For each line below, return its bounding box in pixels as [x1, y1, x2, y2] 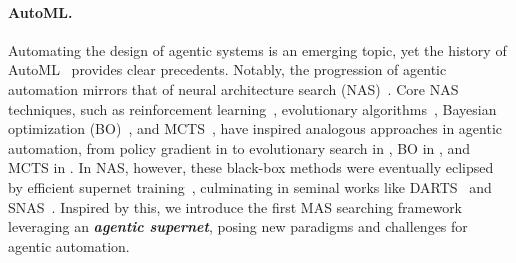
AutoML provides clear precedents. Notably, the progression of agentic [8, 59, 447, 80]
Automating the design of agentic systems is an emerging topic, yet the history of [8, 39, 507, 60]
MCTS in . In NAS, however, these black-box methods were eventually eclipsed [8, 157, 494, 178]
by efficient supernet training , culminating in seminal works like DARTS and [8, 176, 492, 197]
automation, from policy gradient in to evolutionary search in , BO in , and [8, 137, 471, 158]
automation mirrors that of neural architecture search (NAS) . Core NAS [8, 78, 459, 99]
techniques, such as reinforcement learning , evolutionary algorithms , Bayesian [8, 98, 497, 119]
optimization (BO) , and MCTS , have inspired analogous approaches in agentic [8, 118, 503, 139]
